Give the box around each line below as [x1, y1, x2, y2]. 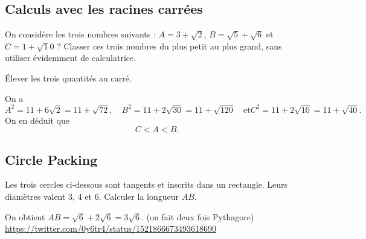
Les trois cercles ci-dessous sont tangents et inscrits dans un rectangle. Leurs [5, 178, 288, 191]
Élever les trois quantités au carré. [5, 71, 132, 84]
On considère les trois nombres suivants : [5, 28, 156, 40]
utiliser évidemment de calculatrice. [5, 51, 136, 64]
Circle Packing [5, 150, 98, 168]
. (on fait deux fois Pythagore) [141, 210, 254, 223]
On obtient [5, 210, 45, 223]
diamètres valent [5, 190, 66, 203]
